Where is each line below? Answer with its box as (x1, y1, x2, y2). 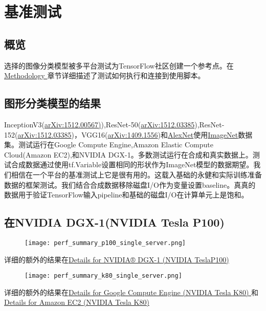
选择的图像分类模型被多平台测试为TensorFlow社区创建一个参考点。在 (4, 60, 234, 71)
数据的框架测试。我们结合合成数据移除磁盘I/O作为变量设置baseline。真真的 (4, 179, 256, 190)
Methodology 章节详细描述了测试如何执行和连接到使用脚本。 (4, 70, 205, 81)
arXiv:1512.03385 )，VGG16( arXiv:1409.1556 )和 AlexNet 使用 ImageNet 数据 (17, 129, 253, 140)
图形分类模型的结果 (4, 95, 101, 111)
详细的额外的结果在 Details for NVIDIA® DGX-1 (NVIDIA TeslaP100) (4, 254, 229, 264)
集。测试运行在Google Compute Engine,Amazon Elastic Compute (4, 139, 213, 150)
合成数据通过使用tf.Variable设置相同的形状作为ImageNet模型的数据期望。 (11, 159, 254, 170)
